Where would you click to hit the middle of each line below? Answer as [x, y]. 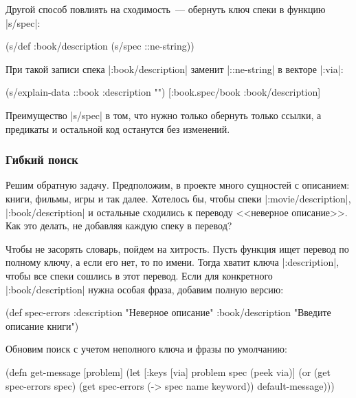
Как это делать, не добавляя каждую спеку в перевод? [119, 226]
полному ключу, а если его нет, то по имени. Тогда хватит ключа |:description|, [173, 262]
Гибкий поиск [42, 159]
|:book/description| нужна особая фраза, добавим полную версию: [145, 289]
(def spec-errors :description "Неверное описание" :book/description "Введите [168, 312]
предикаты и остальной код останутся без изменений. [118, 128]
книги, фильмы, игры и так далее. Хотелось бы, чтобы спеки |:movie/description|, [178, 198]
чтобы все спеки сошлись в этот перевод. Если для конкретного [139, 275]
